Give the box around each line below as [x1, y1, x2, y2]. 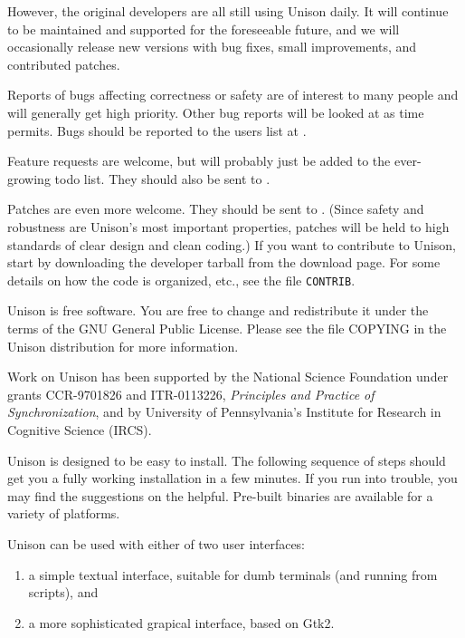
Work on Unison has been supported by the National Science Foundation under [7, 367, 449, 386]
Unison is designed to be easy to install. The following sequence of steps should [7, 450, 446, 469]
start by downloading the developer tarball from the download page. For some [7, 253, 441, 272]
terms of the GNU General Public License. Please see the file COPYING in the [7, 318, 447, 337]
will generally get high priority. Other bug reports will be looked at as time [7, 102, 424, 121]
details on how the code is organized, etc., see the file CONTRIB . [7, 270, 356, 289]
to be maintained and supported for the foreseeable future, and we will [7, 19, 400, 38]
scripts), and [28, 583, 99, 602]
